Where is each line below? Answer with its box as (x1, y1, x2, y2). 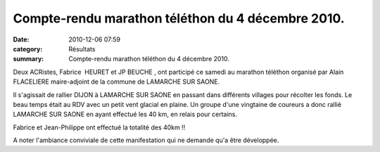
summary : (13, 55, 44, 63)
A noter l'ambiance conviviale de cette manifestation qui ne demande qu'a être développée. (13, 136, 279, 144)
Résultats (68, 44, 96, 53)
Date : (13, 35, 30, 44)
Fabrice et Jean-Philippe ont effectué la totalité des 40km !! (13, 123, 186, 132)
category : (13, 44, 43, 53)
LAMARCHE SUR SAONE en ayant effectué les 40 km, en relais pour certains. (13, 110, 238, 119)
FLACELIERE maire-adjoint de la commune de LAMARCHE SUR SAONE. (13, 77, 220, 86)
